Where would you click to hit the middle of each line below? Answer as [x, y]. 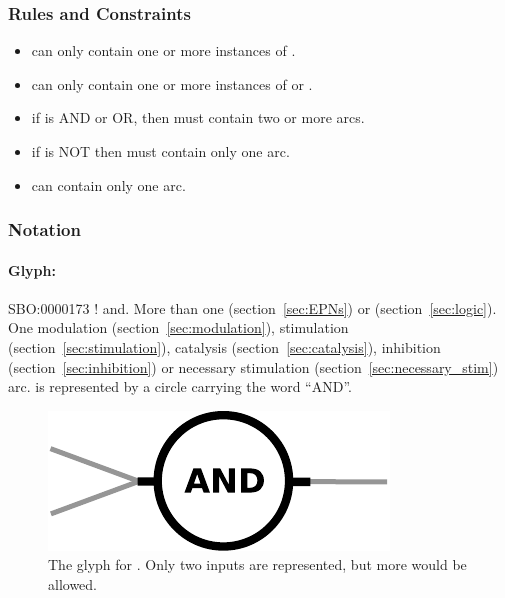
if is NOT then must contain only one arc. [160, 151]
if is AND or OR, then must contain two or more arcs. [198, 117]
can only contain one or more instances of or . [172, 83]
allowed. [72, 583]
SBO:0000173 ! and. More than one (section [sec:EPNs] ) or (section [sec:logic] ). [252, 307]
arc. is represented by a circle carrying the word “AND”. [180, 386]
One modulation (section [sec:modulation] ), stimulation [178, 327]
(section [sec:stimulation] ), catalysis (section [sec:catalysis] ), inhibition [224, 347]
